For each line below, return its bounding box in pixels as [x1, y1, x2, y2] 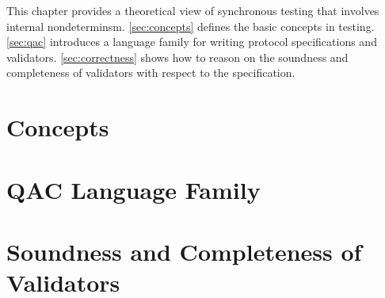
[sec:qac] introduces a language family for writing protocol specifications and [6, 33, 377, 50]
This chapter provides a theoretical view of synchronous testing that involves [6, 2, 379, 18]
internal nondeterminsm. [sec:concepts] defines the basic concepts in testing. [6, 17, 375, 34]
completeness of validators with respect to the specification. [6, 64, 295, 81]
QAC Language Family [6, 173, 261, 205]
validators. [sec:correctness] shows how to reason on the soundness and [6, 48, 349, 65]
